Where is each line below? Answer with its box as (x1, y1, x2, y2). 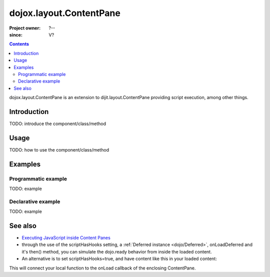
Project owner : (9, 25, 41, 31)
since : (9, 31, 22, 37)
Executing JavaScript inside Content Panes (21, 235, 111, 241)
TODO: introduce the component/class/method (9, 120, 106, 126)
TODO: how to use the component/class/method (9, 146, 109, 152)
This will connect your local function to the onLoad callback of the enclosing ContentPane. (9, 265, 196, 271)
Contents (9, 41, 29, 47)
